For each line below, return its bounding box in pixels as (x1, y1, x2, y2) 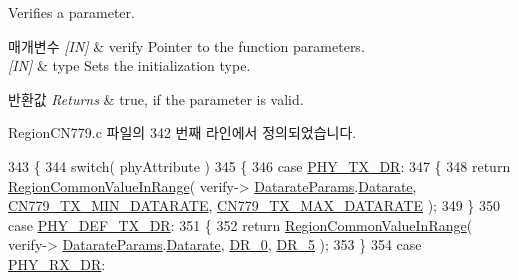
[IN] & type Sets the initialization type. (8, 55, 251, 76)
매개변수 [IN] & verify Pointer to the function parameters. (8, 35, 365, 56)
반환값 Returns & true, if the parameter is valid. (8, 88, 304, 109)
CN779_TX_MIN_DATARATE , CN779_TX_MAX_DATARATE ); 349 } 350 (8, 195, 500, 216)
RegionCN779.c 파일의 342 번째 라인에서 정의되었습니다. (8, 122, 357, 143)
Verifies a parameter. (8, 2, 135, 22)
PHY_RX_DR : (8, 253, 106, 274)
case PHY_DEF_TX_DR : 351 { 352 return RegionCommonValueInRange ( (8, 214, 473, 235)
